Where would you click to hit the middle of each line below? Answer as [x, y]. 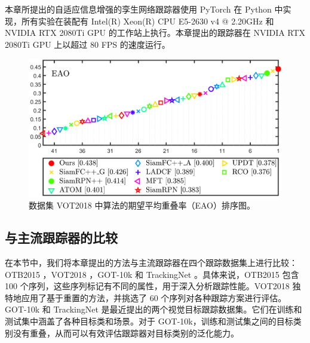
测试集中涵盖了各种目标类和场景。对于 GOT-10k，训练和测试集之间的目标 [149, 321]
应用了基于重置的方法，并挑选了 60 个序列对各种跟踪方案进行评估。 [154, 297]
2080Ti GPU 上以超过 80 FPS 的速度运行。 [88, 44]
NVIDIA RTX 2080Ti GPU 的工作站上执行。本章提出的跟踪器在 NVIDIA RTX [155, 33]
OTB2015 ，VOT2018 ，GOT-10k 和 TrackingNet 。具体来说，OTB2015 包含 [152, 274]
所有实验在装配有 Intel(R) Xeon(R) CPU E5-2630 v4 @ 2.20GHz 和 [148, 21]
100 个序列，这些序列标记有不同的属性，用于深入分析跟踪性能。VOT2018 [147, 286]
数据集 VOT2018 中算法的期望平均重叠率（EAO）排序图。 [142, 205]
